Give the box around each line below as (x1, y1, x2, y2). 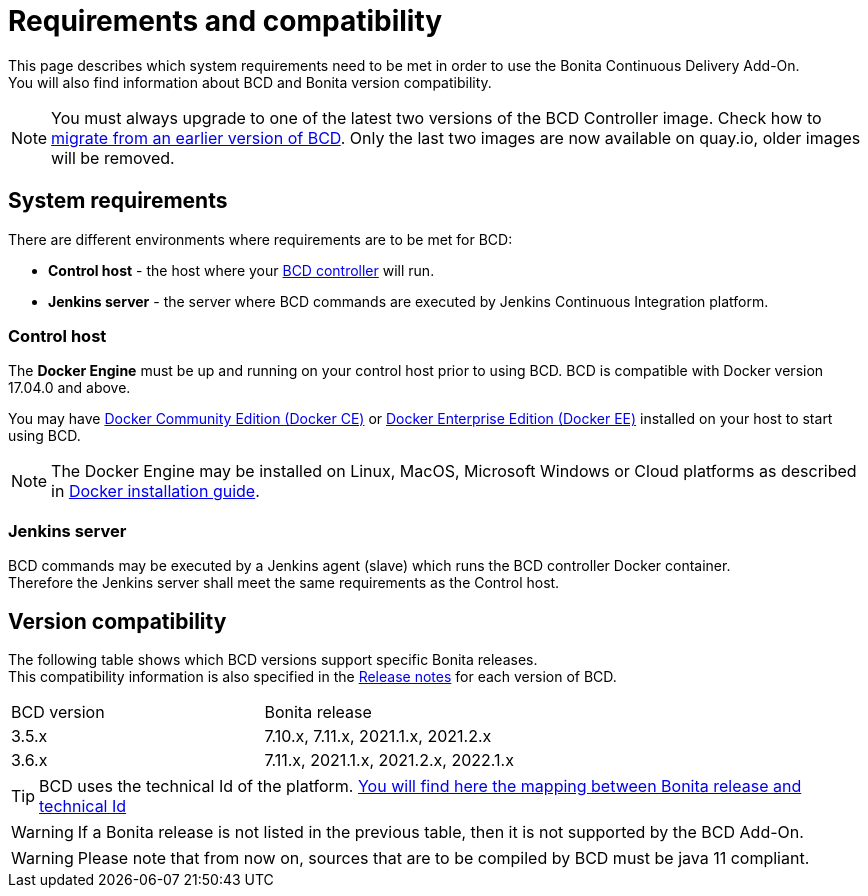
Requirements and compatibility (8, 4, 443, 38)
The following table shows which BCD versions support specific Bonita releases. (8, 650, 538, 668)
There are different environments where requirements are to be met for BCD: (8, 230, 513, 248)
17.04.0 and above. (8, 379, 131, 397)
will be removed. (51, 147, 175, 168)
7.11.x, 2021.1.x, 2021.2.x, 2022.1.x (264, 749, 514, 770)
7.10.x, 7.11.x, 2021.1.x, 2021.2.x (264, 725, 492, 746)
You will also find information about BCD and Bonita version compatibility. (8, 73, 492, 91)
